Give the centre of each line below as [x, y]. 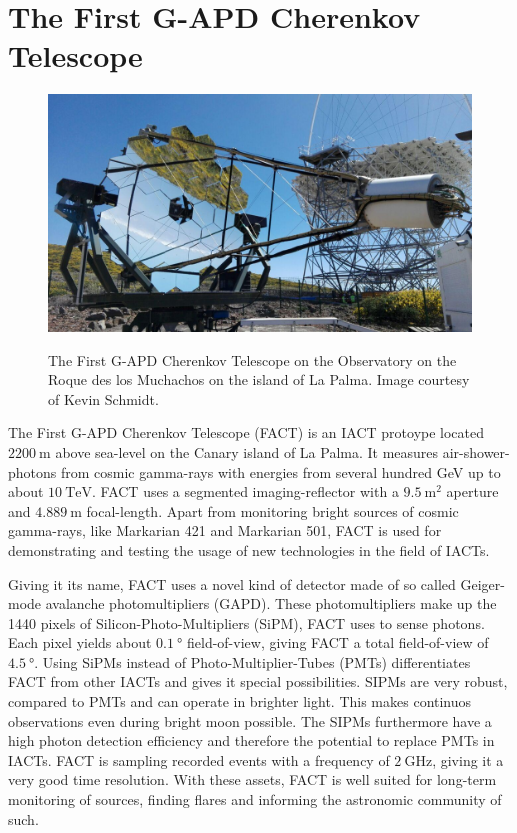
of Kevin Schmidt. [103, 398]
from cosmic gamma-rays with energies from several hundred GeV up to [280, 471]
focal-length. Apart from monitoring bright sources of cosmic [272, 510]
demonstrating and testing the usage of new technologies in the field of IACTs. [249, 549]
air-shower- [476, 451]
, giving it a [468, 759]
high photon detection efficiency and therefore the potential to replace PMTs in [251, 740]
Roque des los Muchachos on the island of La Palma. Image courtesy [259, 379]
